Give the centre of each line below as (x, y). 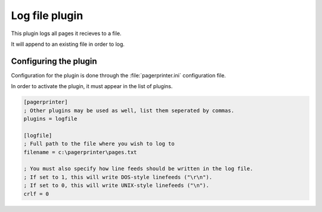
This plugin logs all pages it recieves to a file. (66, 33)
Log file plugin (47, 15)
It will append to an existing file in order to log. (68, 44)
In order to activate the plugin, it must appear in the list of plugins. (92, 86)
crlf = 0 (36, 194)
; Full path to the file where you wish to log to (99, 144)
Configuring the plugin (54, 61)
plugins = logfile (50, 119)
